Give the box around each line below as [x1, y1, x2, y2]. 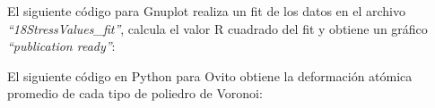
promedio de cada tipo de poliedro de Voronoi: [7, 84, 263, 103]
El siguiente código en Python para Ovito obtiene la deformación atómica [7, 66, 413, 85]
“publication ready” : [7, 37, 116, 55]
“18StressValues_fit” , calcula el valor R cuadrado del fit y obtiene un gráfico [7, 19, 428, 37]
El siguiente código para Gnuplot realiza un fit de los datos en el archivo [7, 2, 405, 20]
